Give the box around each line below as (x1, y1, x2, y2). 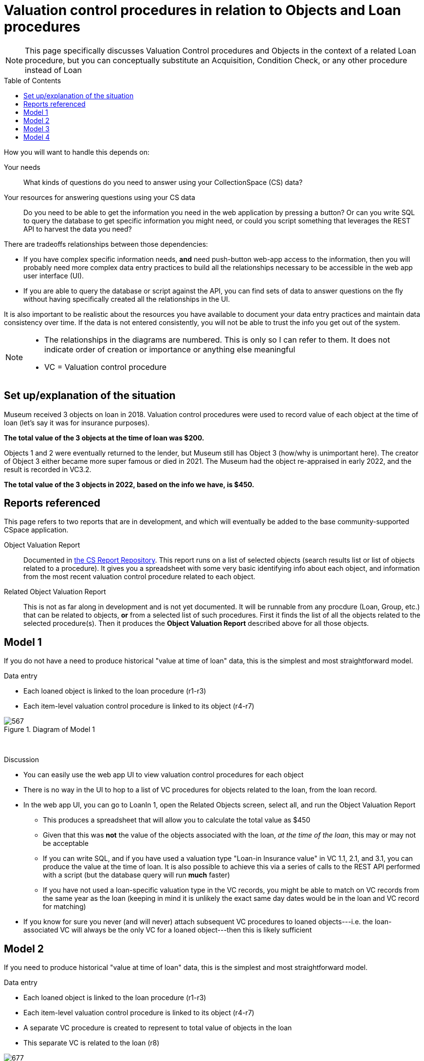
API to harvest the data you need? (23, 224, 132, 233)
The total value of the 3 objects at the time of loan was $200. (4, 433, 204, 442)
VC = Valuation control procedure (44, 362, 167, 372)
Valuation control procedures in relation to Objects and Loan (4, 2, 401, 18)
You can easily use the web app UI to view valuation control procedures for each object (23, 770, 304, 779)
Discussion (4, 755, 39, 764)
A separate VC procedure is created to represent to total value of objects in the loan (23, 1024, 292, 1032)
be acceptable (43, 839, 89, 848)
